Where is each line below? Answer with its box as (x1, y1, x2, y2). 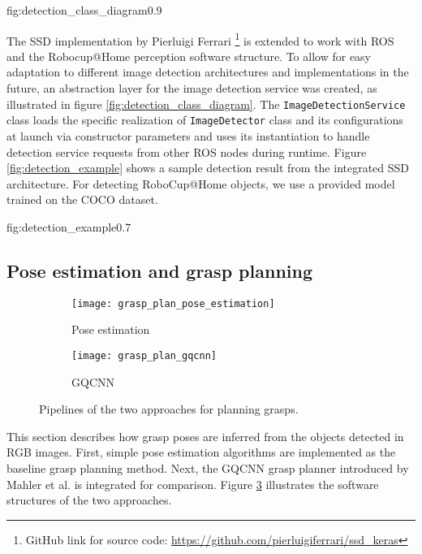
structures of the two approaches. (6, 491, 172, 509)
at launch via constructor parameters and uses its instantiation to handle (6, 127, 370, 144)
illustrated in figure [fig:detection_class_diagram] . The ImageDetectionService (6, 95, 406, 112)
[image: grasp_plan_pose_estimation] (71, 297, 275, 309)
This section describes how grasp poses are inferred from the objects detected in (6, 427, 404, 444)
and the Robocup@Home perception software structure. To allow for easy (6, 47, 372, 64)
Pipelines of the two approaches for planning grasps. (39, 400, 299, 418)
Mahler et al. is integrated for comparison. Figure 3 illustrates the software (6, 475, 379, 492)
